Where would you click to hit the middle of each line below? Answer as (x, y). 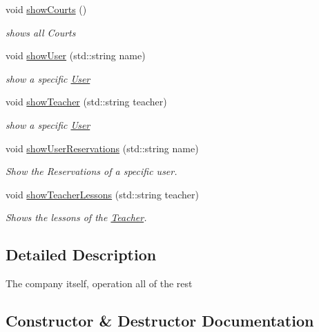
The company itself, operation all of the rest (99, 283)
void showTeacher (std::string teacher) (86, 102)
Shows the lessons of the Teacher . (76, 217)
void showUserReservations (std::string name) (102, 148)
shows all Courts (41, 32)
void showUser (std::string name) (76, 55)
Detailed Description (81, 255)
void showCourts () (46, 9)
